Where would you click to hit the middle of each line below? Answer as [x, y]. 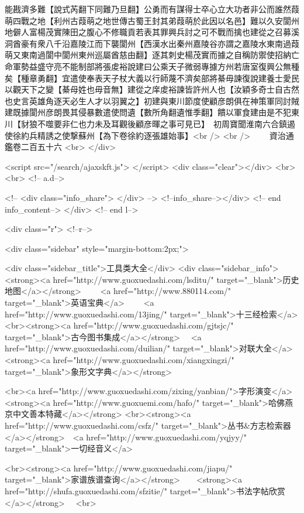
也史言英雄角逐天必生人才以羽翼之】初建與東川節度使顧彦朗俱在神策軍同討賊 [152, 100]
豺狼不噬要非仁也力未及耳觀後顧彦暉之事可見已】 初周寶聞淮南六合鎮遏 [158, 123]
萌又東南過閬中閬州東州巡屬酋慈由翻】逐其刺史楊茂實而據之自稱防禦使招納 [148, 55]
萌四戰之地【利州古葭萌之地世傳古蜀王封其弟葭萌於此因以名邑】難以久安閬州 [152, 20]
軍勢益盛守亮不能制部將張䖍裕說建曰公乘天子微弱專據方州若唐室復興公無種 [156, 66]
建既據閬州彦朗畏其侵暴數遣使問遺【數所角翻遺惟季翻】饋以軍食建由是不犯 [148, 112]
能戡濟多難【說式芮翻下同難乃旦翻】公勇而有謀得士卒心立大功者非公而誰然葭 [152, 9]
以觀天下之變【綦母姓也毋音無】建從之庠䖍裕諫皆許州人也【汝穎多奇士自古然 [152, 89]
